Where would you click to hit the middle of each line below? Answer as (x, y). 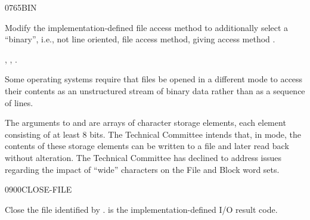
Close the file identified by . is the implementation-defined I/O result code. (141, 209)
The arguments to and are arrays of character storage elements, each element (145, 123)
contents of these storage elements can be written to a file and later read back (147, 146)
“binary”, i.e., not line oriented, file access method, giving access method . (140, 39)
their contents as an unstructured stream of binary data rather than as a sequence (155, 90)
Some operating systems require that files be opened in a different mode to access (154, 79)
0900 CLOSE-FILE (38, 189)
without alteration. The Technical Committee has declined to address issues (143, 157)
